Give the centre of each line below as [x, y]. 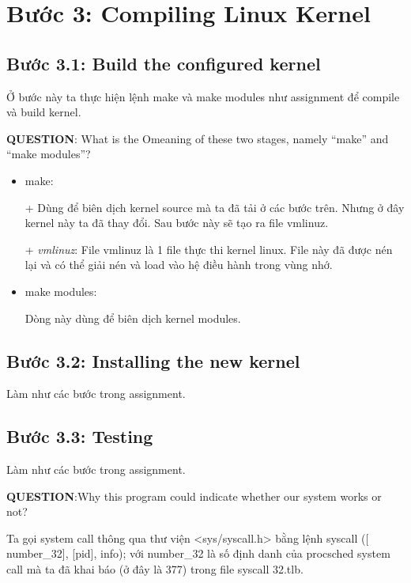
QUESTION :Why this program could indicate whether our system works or [194, 496]
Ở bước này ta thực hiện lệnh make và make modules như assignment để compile [203, 96]
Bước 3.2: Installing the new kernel [153, 360]
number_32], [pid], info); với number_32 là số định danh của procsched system [198, 553]
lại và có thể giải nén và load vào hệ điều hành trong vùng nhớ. [179, 265]
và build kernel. [44, 112]
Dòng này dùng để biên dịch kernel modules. [133, 318]
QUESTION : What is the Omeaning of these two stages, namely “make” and [198, 138]
